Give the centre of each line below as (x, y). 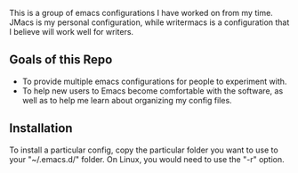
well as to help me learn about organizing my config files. (127, 100)
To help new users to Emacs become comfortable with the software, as (153, 91)
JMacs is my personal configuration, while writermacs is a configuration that (149, 22)
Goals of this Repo (61, 60)
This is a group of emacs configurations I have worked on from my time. (141, 13)
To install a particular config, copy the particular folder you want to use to (144, 150)
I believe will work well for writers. (72, 32)
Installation (41, 128)
